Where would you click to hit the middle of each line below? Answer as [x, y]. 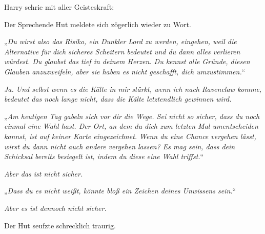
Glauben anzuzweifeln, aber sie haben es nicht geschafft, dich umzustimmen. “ [125, 71]
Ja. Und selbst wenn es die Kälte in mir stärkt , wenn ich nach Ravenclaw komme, [133, 89]
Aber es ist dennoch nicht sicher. [55, 208]
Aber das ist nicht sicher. [44, 173]
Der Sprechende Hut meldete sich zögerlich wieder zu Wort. [98, 24]
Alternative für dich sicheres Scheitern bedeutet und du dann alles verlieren [122, 51]
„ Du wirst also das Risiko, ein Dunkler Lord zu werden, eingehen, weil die [120, 41]
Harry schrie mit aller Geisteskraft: [59, 7]
